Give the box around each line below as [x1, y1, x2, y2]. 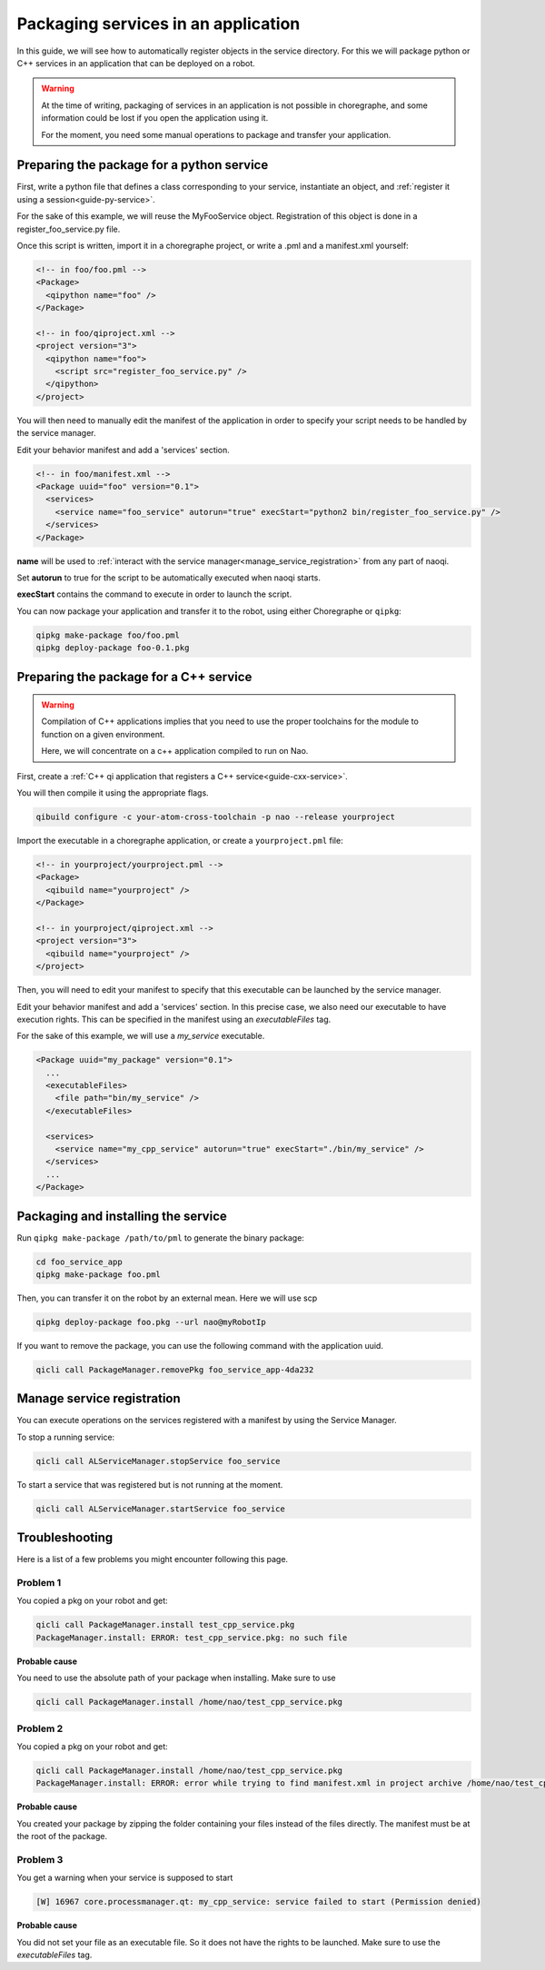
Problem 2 [16, 1722, 64, 1735]
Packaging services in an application [16, 14, 301, 34]
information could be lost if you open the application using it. [41, 113, 269, 124]
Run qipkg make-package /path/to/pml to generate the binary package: [16, 1232, 304, 1243]
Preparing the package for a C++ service [16, 668, 253, 685]
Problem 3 [16, 1853, 64, 1866]
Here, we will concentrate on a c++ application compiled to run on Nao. [41, 746, 309, 757]
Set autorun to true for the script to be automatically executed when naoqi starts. [16, 572, 322, 583]
